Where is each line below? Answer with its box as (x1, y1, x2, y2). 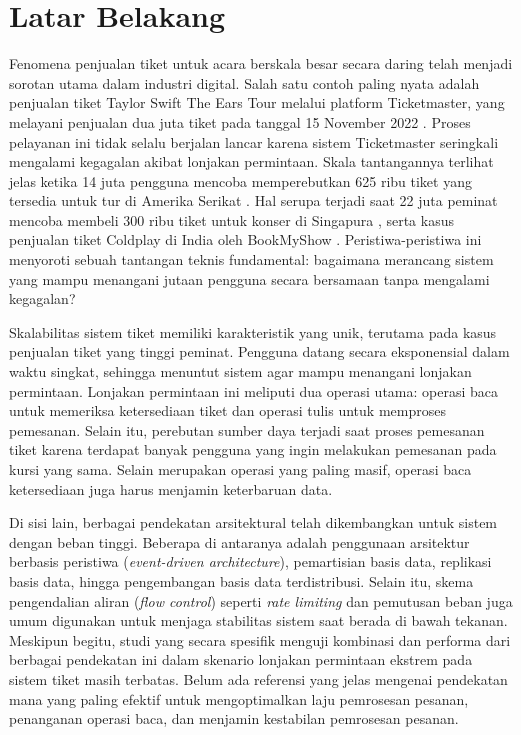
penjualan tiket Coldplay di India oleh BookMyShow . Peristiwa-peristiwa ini (9, 229, 482, 250)
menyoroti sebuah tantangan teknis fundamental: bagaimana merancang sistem (9, 249, 494, 270)
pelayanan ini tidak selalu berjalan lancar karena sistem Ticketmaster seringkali (9, 131, 499, 152)
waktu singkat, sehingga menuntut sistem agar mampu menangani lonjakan (9, 361, 472, 382)
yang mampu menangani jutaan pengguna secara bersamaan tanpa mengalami (9, 268, 490, 289)
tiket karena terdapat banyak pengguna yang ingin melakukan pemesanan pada (9, 439, 497, 460)
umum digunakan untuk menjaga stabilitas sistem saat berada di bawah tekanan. (9, 610, 508, 631)
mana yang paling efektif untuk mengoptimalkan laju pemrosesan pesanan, (9, 688, 469, 709)
